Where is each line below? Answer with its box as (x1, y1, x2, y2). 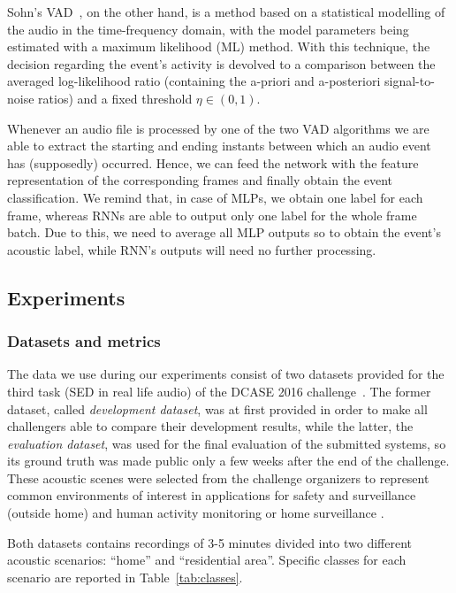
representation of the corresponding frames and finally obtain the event (7, 171, 393, 189)
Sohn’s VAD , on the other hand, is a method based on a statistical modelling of (7, 3, 445, 20)
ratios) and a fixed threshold (38, 89, 193, 107)
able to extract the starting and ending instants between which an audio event (7, 136, 431, 155)
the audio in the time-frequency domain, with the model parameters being (7, 19, 409, 38)
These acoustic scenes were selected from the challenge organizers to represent (7, 468, 429, 487)
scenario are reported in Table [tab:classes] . (7, 567, 243, 586)
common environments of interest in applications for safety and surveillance (7, 486, 416, 504)
